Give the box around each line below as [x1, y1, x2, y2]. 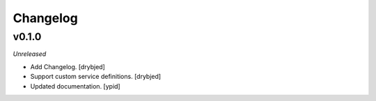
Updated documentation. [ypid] [30, 82, 121, 90]
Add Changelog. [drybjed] [30, 62, 106, 71]
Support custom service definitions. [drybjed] [30, 73, 162, 81]
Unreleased [13, 50, 47, 58]
